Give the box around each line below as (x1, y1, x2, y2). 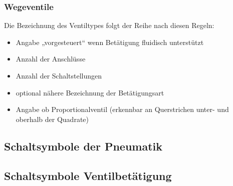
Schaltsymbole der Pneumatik (4, 138, 163, 153)
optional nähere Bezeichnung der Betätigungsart (16, 87, 164, 97)
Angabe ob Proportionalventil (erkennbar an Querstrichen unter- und (16, 104, 229, 114)
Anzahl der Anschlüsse (16, 53, 86, 64)
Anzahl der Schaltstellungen (16, 70, 102, 80)
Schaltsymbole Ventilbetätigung (4, 167, 172, 183)
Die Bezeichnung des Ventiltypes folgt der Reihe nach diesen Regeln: (4, 20, 214, 30)
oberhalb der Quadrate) (16, 113, 89, 124)
